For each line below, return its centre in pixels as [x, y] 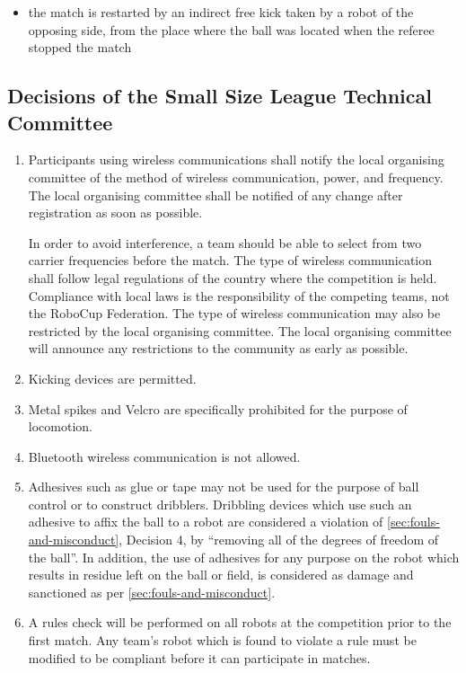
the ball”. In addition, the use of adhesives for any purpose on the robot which [244, 557]
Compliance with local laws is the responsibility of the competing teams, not [239, 295]
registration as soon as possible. [115, 213]
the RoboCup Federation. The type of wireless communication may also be [234, 313]
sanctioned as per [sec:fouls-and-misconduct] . [152, 592]
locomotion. [60, 426]
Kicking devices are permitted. [112, 378]
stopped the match [80, 47]
